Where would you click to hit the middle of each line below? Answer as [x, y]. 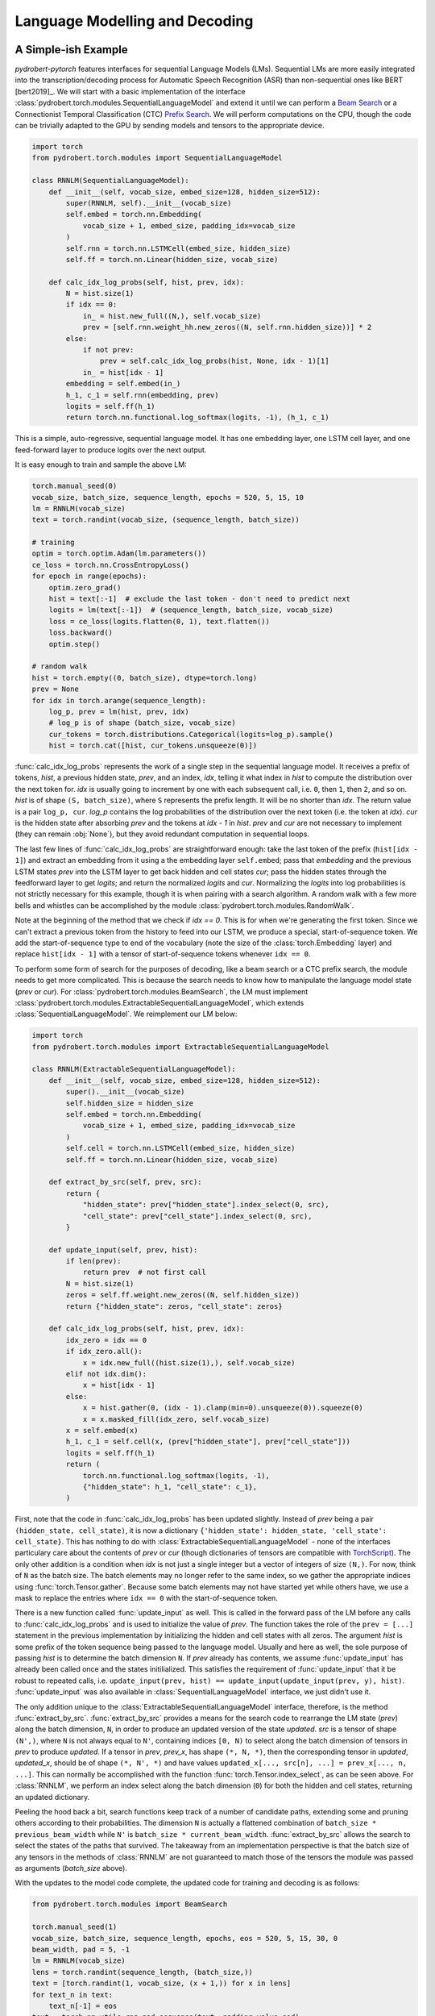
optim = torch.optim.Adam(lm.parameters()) [119, 554]
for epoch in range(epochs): [89, 576]
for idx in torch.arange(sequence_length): [119, 700]
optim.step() [75, 644]
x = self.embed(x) [102, 1430]
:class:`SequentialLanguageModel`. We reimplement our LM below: [126, 1014]
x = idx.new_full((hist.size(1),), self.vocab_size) [189, 1362]
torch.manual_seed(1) [75, 1927]
